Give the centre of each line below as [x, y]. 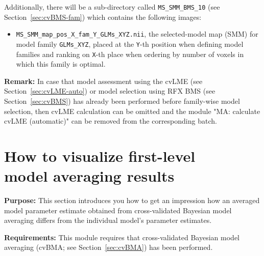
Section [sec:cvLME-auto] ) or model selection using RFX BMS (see [110, 91]
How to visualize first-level [100, 155]
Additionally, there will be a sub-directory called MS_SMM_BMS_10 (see [112, 7]
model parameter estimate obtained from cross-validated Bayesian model [118, 210]
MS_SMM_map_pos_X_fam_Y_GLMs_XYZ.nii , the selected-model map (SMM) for [137, 34]
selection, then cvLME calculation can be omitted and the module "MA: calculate [132, 111]
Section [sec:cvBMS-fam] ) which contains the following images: [103, 17]
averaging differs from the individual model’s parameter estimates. [108, 220]
